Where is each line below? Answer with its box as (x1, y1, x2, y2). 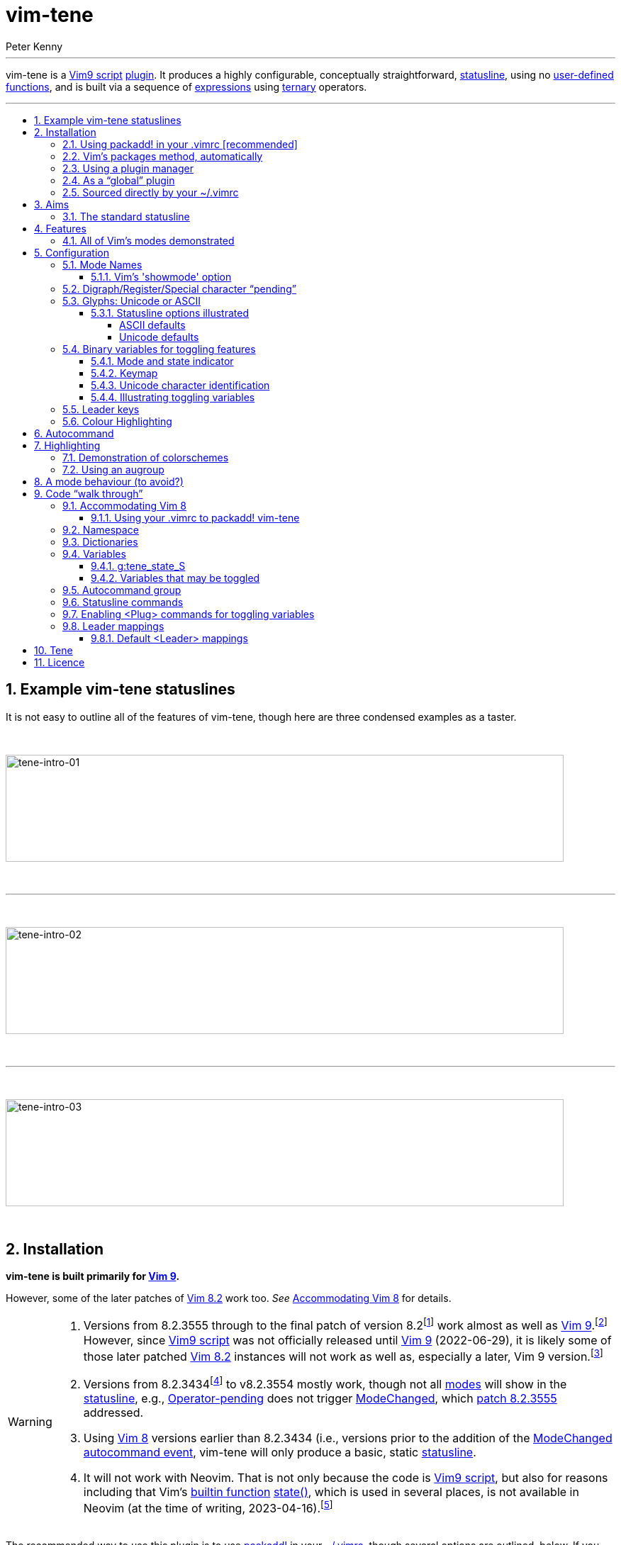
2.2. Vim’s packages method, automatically (62, 150, 263, 162)
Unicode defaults (119, 330, 199, 343)
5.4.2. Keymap (91, 366, 158, 379)
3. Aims (34, 198, 69, 210)
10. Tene (34, 644, 73, 656)
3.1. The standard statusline (62, 210, 190, 223)
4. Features (34, 222, 86, 235)
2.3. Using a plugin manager (62, 162, 194, 174)
